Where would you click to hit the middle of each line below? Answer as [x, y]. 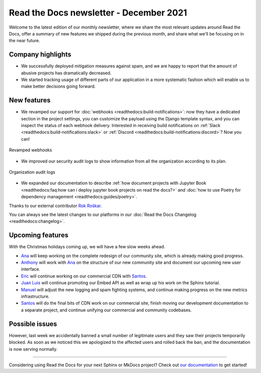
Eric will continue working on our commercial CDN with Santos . [84, 276]
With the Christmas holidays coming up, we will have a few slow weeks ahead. [87, 247]
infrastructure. [35, 296]
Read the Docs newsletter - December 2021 [98, 13]
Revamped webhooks [30, 150]
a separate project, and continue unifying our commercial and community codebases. [106, 310]
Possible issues [33, 324]
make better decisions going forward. [58, 86]
